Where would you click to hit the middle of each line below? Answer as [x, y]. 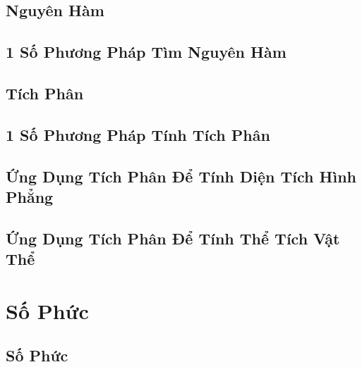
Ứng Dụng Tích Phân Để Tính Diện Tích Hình [181, 176]
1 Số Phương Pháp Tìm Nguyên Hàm [146, 52]
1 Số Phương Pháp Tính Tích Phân [138, 134]
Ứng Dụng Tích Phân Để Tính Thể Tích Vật [173, 238]
